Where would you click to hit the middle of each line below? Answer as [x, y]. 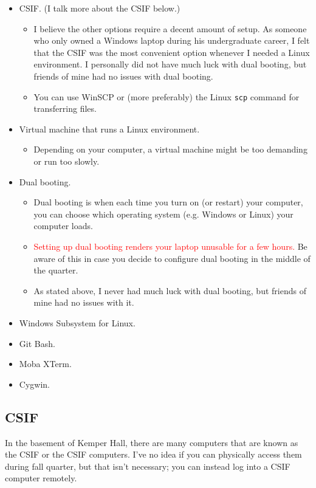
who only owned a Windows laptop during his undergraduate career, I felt [172, 40]
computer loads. [63, 226]
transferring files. [65, 108]
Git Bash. [37, 343]
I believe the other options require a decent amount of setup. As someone [170, 28]
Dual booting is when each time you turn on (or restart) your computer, [168, 202]
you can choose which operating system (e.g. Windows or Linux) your [163, 214]
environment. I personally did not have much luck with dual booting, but [170, 64]
